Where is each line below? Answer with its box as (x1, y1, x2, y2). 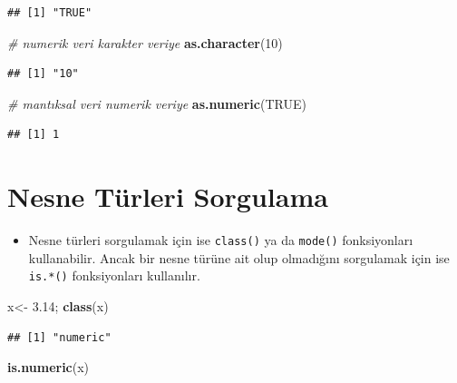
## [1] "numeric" (7, 330, 112, 344)
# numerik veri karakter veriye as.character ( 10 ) (7, 33, 283, 52)
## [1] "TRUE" (7, 6, 92, 19)
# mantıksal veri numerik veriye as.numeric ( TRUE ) (7, 93, 306, 113)
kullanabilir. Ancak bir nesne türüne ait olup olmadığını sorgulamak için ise (28, 248, 450, 267)
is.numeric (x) (7, 358, 90, 377)
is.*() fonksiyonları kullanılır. (28, 266, 200, 285)
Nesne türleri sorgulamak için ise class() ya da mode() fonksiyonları (28, 231, 413, 250)
